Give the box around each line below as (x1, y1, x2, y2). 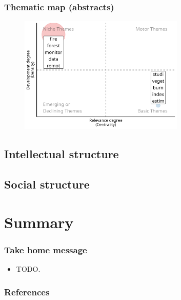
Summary (4, 211, 74, 232)
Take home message (4, 243, 87, 256)
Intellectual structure (4, 146, 119, 162)
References (4, 285, 50, 298)
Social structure (4, 176, 90, 192)
